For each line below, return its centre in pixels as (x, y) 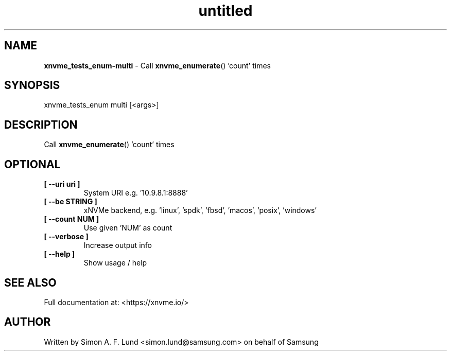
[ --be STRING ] (71, 202)
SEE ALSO (30, 282)
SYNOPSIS (32, 85)
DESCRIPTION (41, 125)
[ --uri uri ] (62, 184)
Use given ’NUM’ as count (128, 228)
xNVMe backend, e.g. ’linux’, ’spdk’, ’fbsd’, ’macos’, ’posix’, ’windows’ (200, 210)
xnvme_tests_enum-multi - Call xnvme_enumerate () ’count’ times (157, 65)
